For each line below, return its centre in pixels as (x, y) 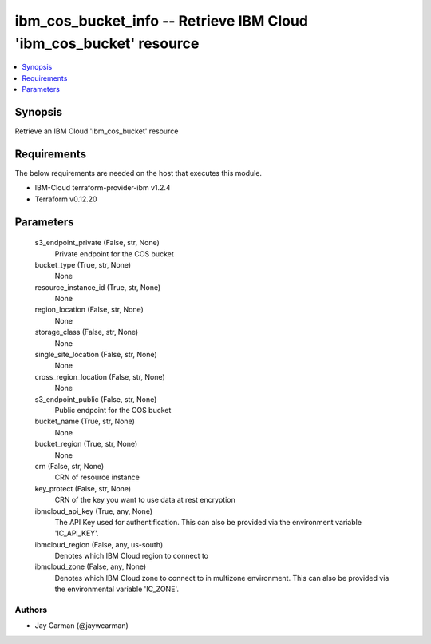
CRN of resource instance (97, 477)
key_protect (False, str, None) (83, 488)
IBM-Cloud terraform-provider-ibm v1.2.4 (103, 188)
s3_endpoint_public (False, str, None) (96, 399)
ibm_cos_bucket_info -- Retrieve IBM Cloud (162, 21)
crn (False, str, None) (69, 466)
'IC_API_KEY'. (77, 533)
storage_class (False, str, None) (87, 332)
